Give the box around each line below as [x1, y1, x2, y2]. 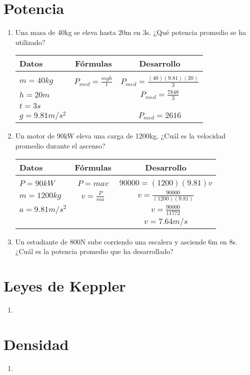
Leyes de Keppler [3, 275, 126, 295]
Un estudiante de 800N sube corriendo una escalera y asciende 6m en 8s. [15, 236, 237, 246]
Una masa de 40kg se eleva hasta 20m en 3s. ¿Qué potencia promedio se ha [15, 27, 246, 37]
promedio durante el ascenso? [15, 140, 105, 150]
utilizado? [15, 36, 45, 47]
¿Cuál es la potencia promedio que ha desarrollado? [15, 246, 173, 256]
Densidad [3, 333, 69, 354]
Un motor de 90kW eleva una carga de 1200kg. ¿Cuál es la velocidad [15, 130, 225, 141]
